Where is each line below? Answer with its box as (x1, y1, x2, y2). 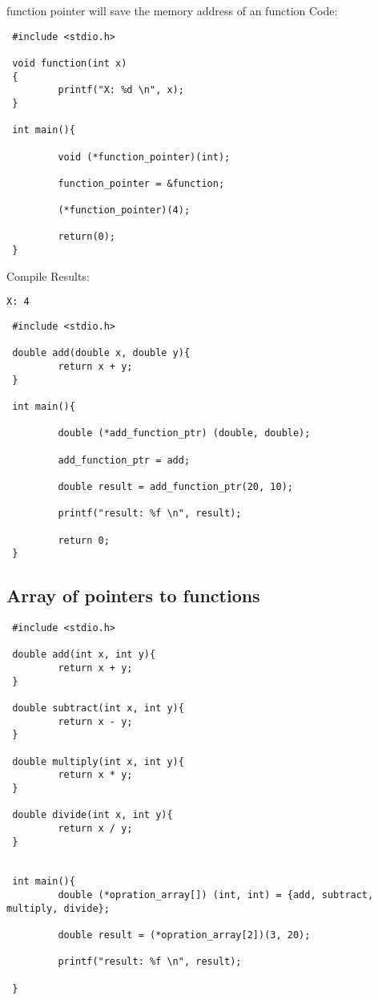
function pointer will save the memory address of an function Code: (6, 2, 338, 18)
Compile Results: (6, 267, 90, 284)
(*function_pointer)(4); (58, 204, 191, 217)
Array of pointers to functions (6, 583, 260, 608)
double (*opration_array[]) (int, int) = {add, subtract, (58, 889, 374, 901)
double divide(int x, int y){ (12, 809, 173, 821)
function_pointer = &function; (58, 177, 225, 189)
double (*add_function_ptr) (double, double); (58, 427, 311, 439)
